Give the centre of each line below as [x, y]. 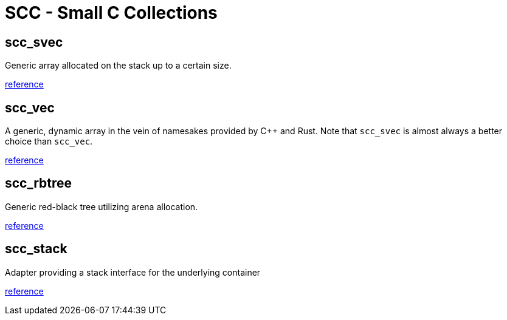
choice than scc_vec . [49, 141]
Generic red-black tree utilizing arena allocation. [102, 206]
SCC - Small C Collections [111, 13]
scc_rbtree [39, 183]
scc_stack [36, 249]
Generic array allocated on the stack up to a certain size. [118, 66]
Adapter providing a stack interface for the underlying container [133, 272]
